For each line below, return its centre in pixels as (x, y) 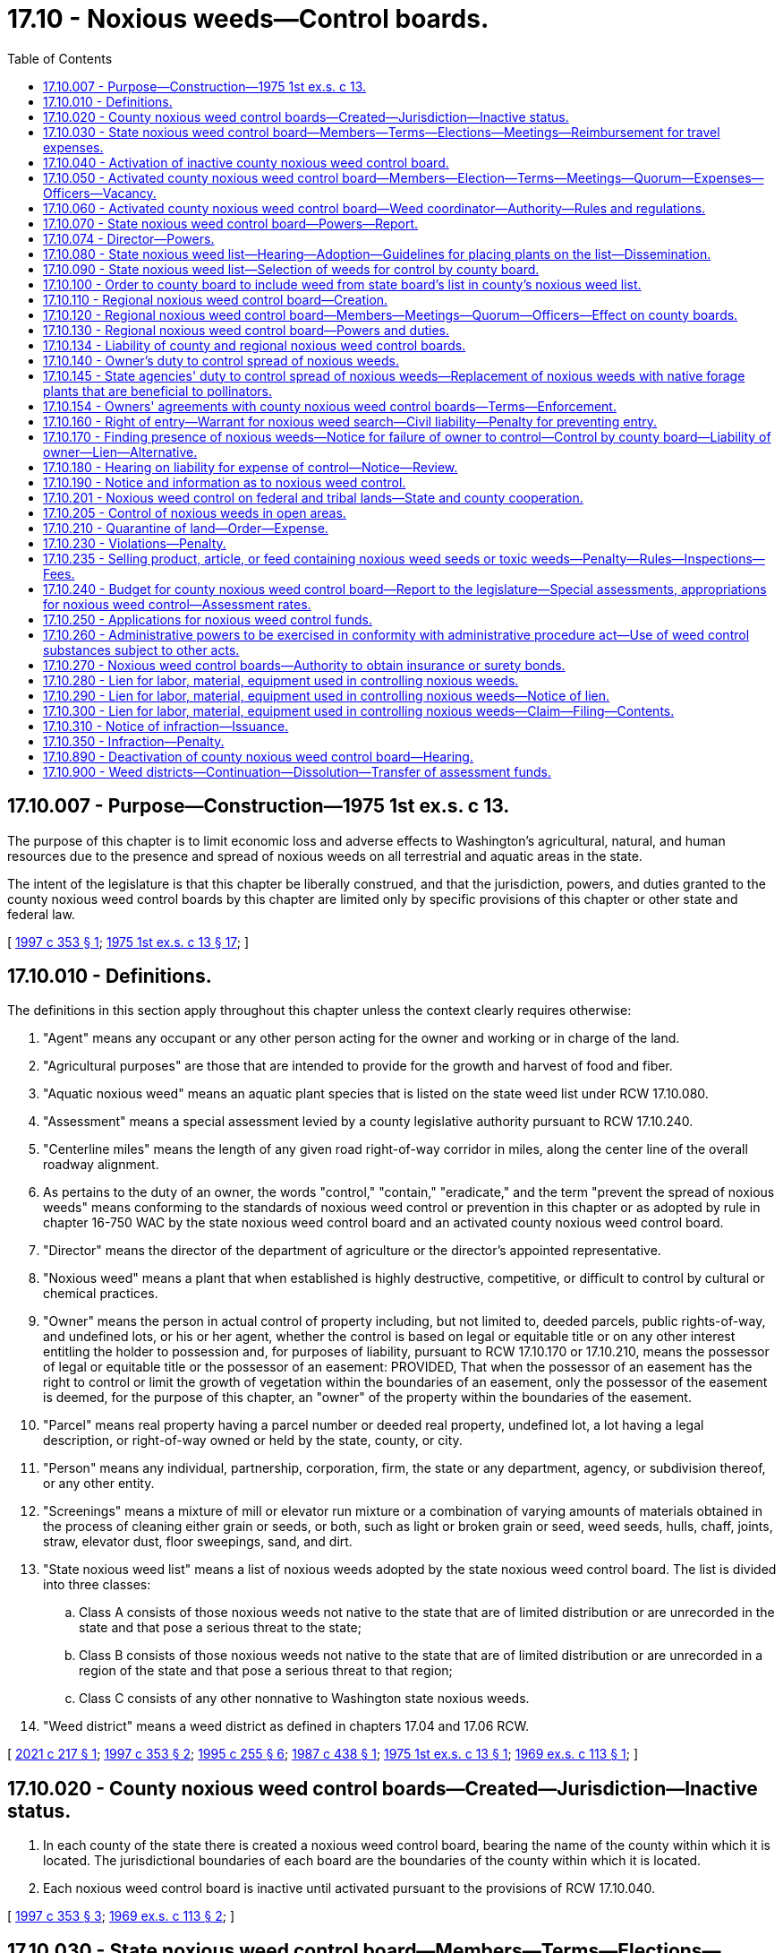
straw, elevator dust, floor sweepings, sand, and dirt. (198, 1542)
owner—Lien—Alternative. (120, 452)
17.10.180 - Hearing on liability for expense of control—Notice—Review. (251, 467)
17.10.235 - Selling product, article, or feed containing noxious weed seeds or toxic (285, 558)
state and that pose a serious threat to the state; (220, 1628)
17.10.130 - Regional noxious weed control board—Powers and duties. (246, 330)
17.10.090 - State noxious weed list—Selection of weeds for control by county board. (291, 269)
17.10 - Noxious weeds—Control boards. (248, 19)
